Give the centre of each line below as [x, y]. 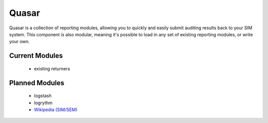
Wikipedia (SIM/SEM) [56, 110]
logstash [43, 96]
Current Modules [36, 56]
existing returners [52, 68]
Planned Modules [37, 83]
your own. [19, 42]
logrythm [43, 103]
